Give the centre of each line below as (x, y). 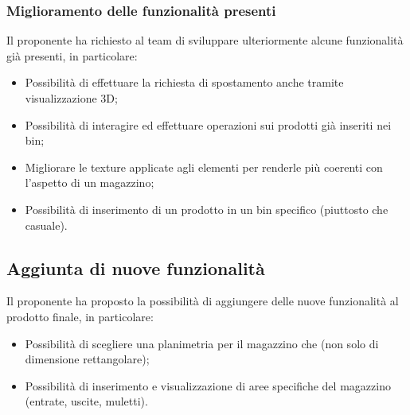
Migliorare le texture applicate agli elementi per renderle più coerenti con (204, 167)
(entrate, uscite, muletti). (86, 401)
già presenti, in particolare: (72, 55)
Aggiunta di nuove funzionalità (136, 268)
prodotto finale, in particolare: (80, 316)
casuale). (46, 225)
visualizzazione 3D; (71, 98)
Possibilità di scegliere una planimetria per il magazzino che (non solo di (202, 343)
